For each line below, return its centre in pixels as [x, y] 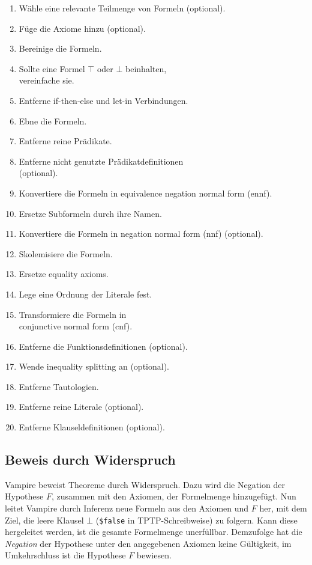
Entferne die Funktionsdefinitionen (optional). [103, 346]
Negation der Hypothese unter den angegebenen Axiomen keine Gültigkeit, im [148, 543]
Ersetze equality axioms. [64, 274]
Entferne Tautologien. [59, 386]
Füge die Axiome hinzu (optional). [82, 28]
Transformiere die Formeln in [73, 314]
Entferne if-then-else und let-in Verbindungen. [103, 100]
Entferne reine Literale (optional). [81, 407]
